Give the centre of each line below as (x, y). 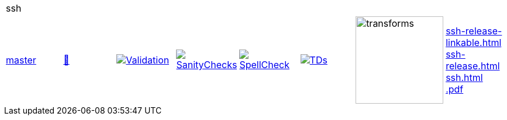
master (21, 60)
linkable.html (474, 43)
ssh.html (464, 77)
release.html (473, 66)
